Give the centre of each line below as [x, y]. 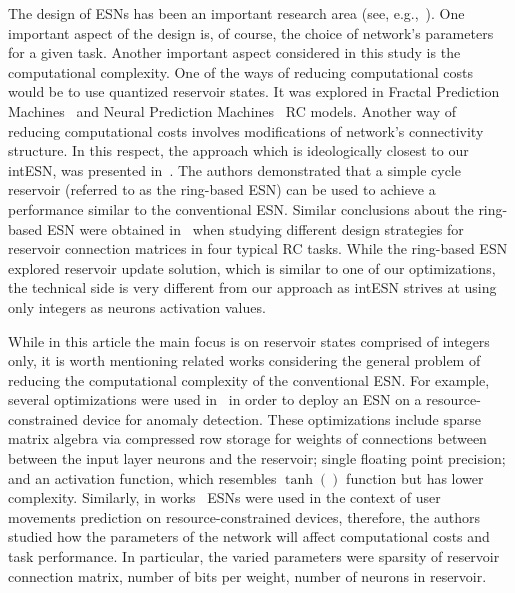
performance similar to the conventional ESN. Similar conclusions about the [241, 208]
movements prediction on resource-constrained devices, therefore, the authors [244, 516]
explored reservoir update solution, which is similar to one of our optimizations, [252, 267]
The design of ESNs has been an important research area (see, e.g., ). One [236, 13]
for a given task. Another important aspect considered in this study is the [234, 52]
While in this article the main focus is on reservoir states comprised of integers [249, 340]
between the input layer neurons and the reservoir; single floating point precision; [257, 458]
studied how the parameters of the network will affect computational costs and [249, 536]
